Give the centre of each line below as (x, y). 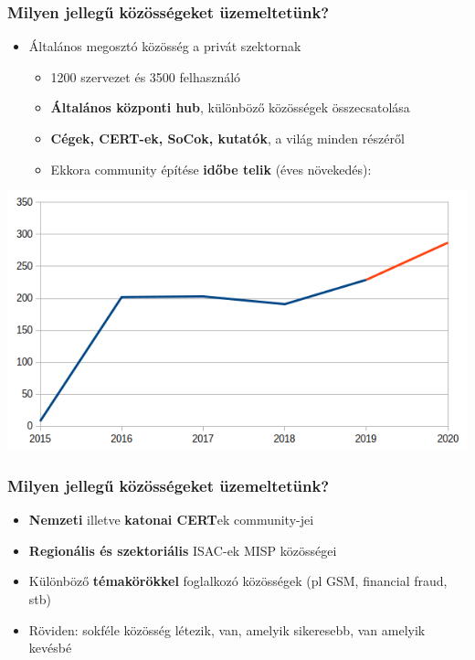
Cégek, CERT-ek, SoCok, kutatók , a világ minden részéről (227, 138)
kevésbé (50, 648)
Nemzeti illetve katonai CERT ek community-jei (171, 520)
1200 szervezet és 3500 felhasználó (146, 76)
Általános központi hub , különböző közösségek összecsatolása (230, 107)
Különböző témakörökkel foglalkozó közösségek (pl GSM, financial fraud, (238, 581)
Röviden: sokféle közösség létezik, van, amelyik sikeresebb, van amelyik (227, 629)
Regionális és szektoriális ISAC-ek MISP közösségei (183, 550)
